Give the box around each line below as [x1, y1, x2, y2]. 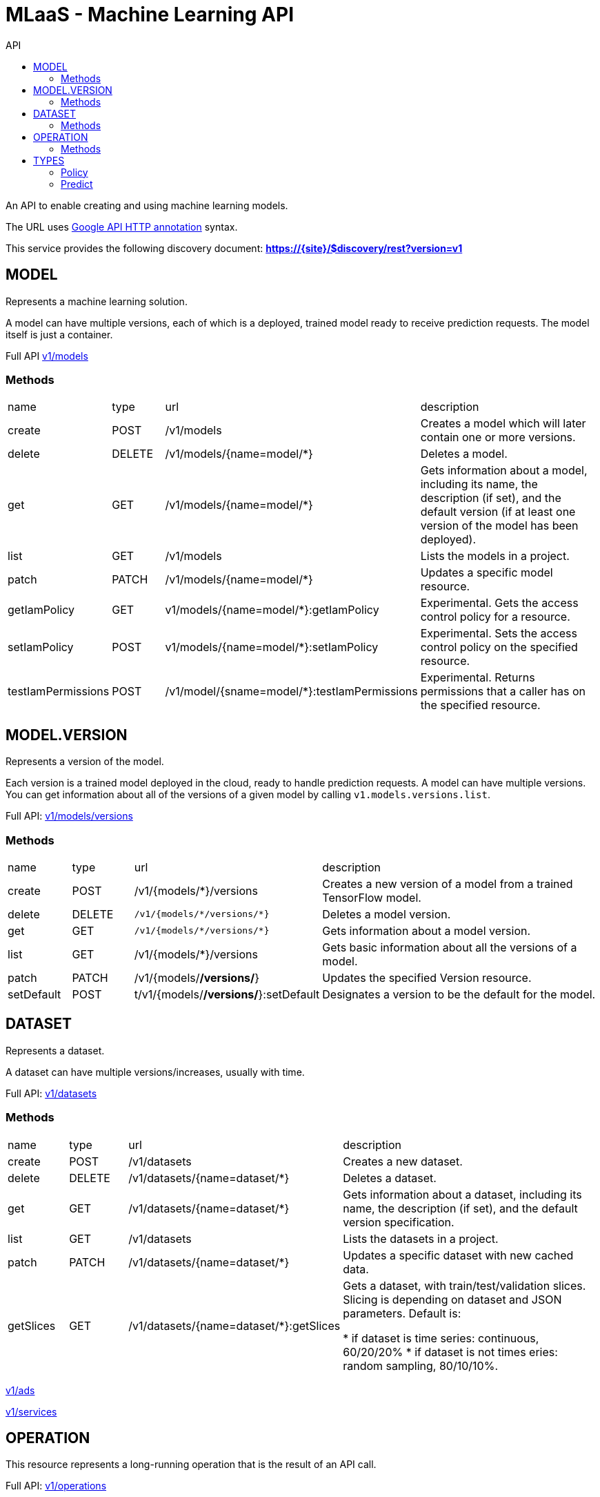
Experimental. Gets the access [420, 596, 579, 610]
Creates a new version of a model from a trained [322, 876, 573, 891]
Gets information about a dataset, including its [343, 1187, 582, 1201]
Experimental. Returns [420, 670, 535, 685]
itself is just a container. [6, 328, 113, 340]
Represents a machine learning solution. [6, 295, 188, 307]
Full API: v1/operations [6, 1480, 107, 1492]
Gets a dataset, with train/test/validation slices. [343, 1278, 586, 1293]
